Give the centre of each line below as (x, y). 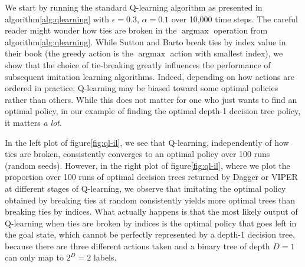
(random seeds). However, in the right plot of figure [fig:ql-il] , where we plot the (147, 165)
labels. (105, 257)
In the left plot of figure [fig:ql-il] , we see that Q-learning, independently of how (147, 142)
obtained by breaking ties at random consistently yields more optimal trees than (150, 200)
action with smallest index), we (227, 53)
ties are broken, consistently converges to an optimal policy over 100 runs (137, 154)
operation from (241, 30)
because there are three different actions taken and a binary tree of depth (137, 246)
